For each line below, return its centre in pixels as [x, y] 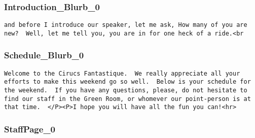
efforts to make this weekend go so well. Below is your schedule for [128, 82]
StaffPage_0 [30, 129]
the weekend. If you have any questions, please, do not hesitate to [126, 91]
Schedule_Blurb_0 [44, 55]
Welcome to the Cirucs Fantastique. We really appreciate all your [122, 73]
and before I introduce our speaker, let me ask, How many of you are [126, 25]
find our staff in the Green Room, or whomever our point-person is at [128, 99]
